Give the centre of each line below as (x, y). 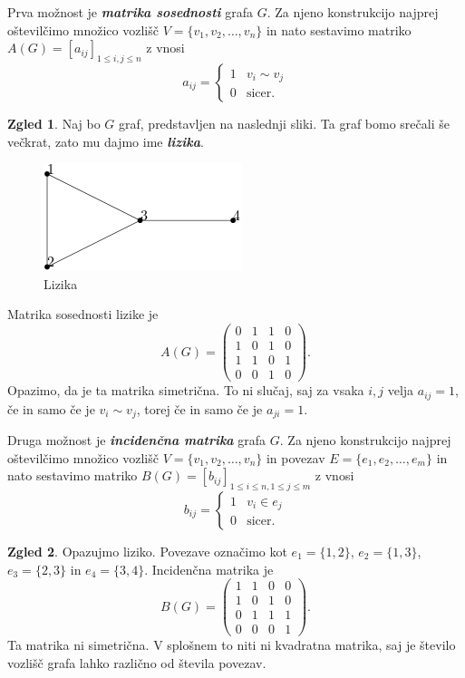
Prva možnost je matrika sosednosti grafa (130, 12)
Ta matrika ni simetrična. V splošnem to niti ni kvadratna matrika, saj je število (232, 645)
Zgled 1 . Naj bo (54, 123)
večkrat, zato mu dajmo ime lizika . (106, 141)
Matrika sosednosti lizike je (83, 314)
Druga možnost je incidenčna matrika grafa (137, 440)
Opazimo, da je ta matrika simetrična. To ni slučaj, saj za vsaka (186, 390)
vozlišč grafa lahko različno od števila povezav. (137, 663)
